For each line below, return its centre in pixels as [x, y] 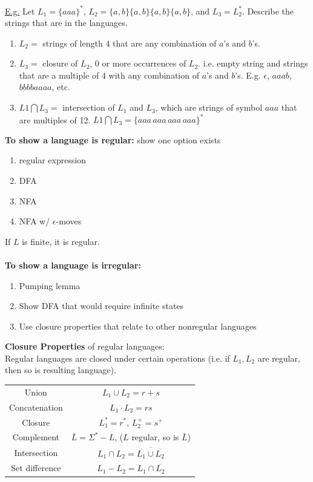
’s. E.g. [248, 75]
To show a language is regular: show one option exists [113, 139]
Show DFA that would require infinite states [101, 306]
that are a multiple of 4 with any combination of [109, 75]
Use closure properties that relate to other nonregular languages [138, 326]
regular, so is [155, 437]
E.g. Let [20, 11]
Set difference [36, 468]
